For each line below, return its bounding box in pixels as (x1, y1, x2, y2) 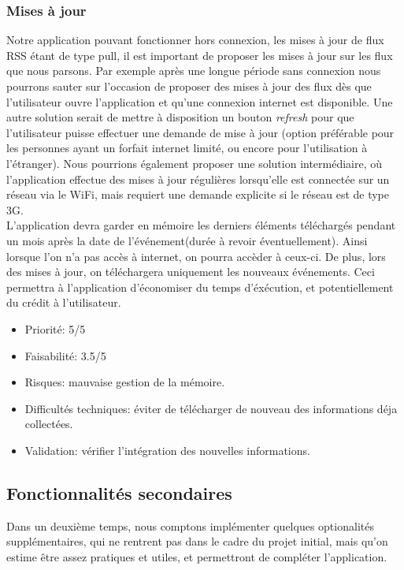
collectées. (24, 415, 73, 432)
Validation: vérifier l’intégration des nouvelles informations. (24, 441, 310, 458)
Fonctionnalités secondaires (6, 480, 232, 505)
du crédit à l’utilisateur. (6, 294, 121, 311)
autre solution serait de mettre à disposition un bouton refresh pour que (6, 109, 354, 125)
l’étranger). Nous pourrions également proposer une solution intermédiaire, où (6, 155, 383, 171)
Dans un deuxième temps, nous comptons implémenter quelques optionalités (6, 517, 374, 534)
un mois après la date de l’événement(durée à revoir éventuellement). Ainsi (6, 232, 368, 248)
